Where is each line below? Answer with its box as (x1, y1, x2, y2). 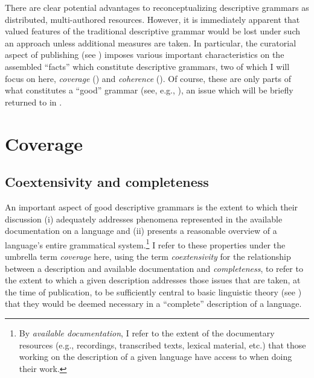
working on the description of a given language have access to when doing (19, 350, 292, 363)
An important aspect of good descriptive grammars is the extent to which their (5, 200, 298, 213)
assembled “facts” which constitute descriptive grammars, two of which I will (5, 60, 290, 72)
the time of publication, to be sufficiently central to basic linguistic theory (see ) (5, 285, 302, 298)
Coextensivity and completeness (5, 172, 209, 191)
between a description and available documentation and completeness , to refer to (5, 262, 303, 274)
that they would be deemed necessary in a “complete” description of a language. (5, 297, 302, 310)
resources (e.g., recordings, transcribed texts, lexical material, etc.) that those (19, 338, 306, 351)
